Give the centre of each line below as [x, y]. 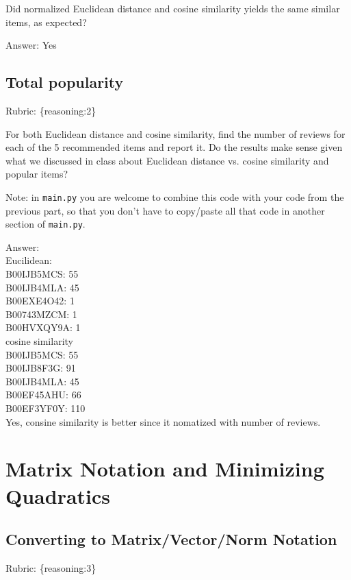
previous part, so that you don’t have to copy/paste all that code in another [165, 210]
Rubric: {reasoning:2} [51, 110]
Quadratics [58, 495]
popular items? [37, 174]
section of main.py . [45, 224]
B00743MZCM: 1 [41, 314]
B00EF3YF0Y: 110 [45, 408]
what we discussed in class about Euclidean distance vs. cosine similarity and [167, 160]
